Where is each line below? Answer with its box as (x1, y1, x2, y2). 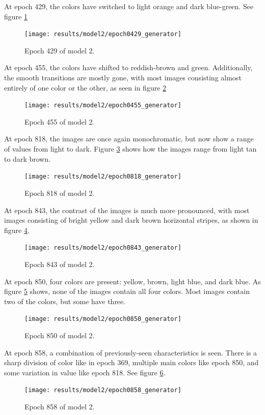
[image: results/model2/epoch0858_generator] (24, 387, 181, 394)
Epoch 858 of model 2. (24, 401, 95, 411)
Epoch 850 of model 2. (24, 330, 95, 340)
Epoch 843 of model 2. (24, 258, 95, 269)
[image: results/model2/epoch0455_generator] (24, 102, 181, 109)
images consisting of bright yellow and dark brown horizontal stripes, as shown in (4, 215, 258, 225)
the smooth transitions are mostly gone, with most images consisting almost (4, 72, 242, 83)
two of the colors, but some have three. (4, 295, 126, 306)
